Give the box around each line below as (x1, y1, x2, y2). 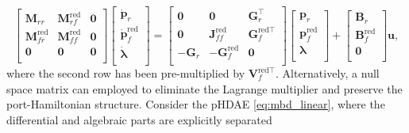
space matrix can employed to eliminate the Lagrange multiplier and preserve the (6, 80, 403, 97)
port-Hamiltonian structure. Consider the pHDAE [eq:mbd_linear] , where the (6, 96, 385, 112)
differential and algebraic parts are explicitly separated (6, 111, 272, 127)
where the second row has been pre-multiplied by (6, 65, 245, 81)
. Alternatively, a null (275, 65, 380, 81)
